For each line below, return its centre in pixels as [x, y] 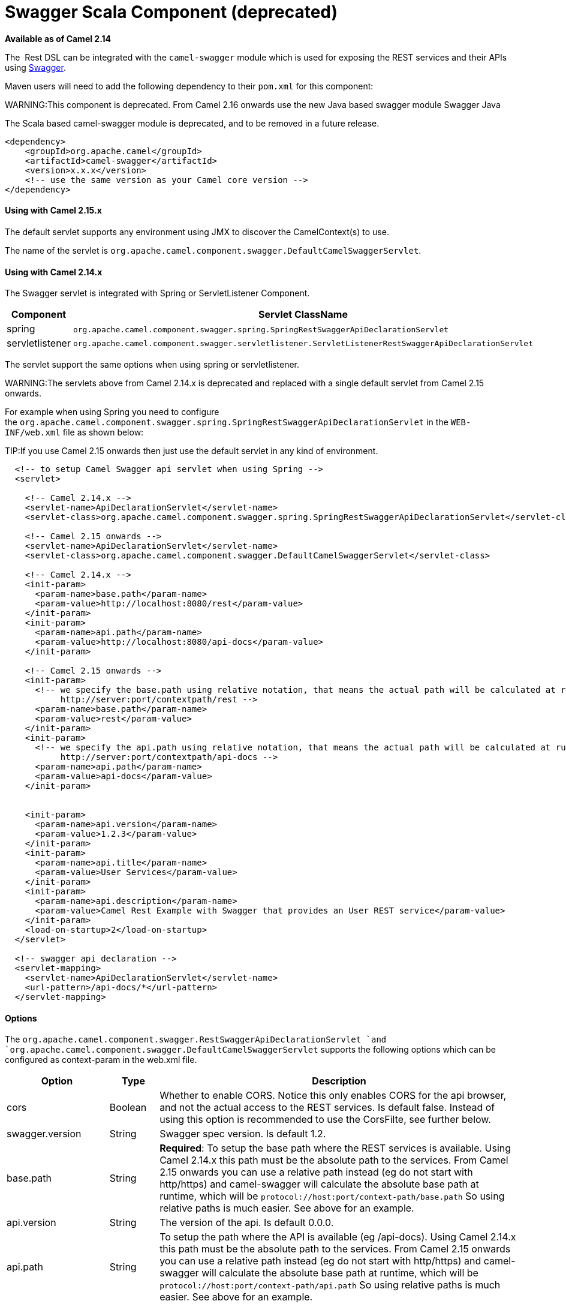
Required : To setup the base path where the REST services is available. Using [335, 1148]
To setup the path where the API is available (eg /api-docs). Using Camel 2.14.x [338, 1237]
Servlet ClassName [303, 315]
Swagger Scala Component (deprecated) [171, 12]
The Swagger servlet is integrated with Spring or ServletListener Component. [157, 293]
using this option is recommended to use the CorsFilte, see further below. [325, 1120]
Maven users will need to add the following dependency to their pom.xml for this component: [189, 86]
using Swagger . [35, 67]
